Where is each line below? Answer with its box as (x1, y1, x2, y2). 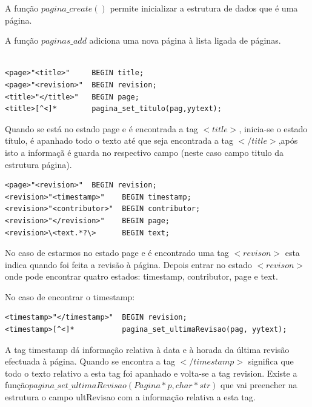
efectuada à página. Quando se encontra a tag (5, 355, 175, 368)
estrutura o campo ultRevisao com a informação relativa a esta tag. (5, 391, 256, 403)
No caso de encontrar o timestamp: (5, 290, 135, 303)
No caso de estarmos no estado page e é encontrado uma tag (5, 246, 229, 259)
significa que (248, 355, 294, 368)
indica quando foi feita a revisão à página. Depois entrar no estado (5, 258, 252, 271)
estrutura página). (5, 158, 72, 170)
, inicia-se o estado (239, 122, 308, 135)
